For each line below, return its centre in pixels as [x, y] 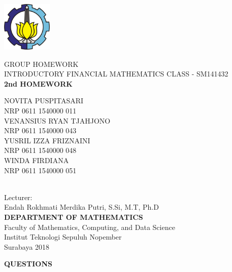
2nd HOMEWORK [38, 83]
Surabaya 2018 [27, 246]
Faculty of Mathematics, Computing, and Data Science [90, 227]
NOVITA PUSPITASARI [44, 101]
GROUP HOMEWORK [41, 64]
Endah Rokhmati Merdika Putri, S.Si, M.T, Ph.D [81, 207]
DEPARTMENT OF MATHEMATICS [74, 217]
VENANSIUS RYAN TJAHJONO [57, 120]
